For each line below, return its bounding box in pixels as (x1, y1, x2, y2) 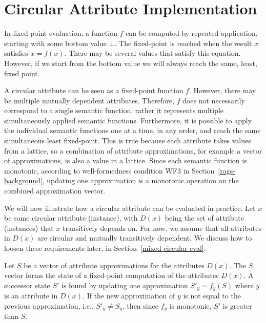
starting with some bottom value (4, 37, 107, 48)
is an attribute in (4, 290, 58, 301)
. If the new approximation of (83, 290, 175, 301)
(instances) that (4, 222, 54, 233)
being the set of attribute (165, 212, 244, 223)
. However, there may (189, 85, 256, 96)
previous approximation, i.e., (4, 300, 94, 311)
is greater (222, 300, 252, 311)
